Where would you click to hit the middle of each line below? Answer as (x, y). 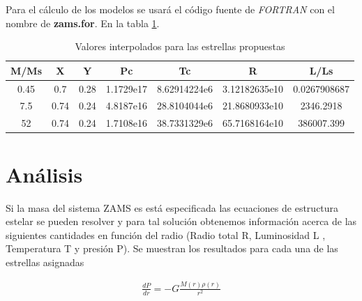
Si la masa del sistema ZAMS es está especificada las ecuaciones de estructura (172, 207)
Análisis (44, 174)
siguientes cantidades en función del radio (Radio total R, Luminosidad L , (166, 234)
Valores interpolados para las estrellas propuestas (180, 46)
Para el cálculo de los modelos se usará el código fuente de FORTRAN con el (170, 9)
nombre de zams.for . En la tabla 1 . (83, 23)
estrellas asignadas (45, 262)
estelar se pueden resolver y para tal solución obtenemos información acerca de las (181, 221)
